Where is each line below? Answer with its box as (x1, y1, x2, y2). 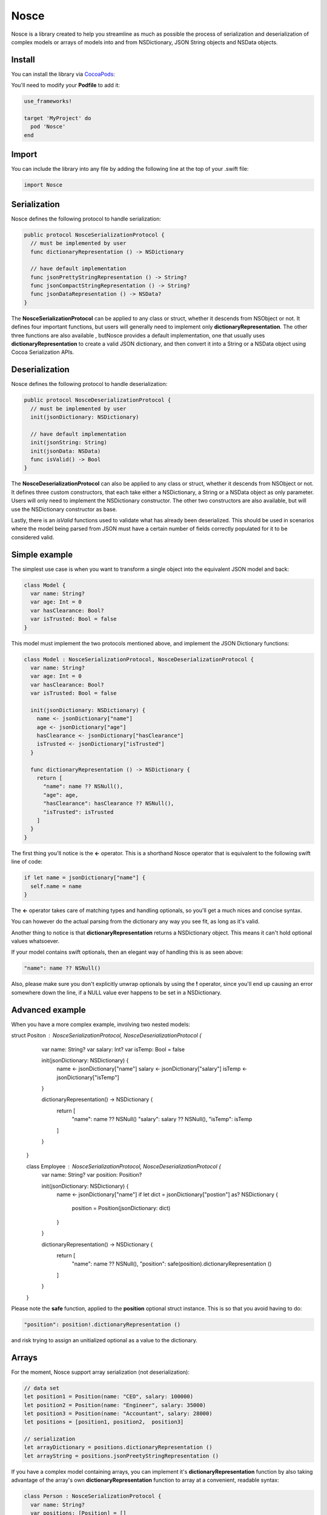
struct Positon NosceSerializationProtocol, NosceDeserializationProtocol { (11, 1032, 202, 1039)
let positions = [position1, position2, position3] (24, 1419, 184, 1425)
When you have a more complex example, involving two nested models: (11, 1021, 191, 1028)
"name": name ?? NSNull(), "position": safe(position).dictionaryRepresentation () (71, 1260, 272, 1268)
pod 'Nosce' (30, 123, 66, 130)
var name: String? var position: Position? (41, 1171, 142, 1179)
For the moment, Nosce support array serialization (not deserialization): (11, 1368, 190, 1376)
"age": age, (43, 791, 79, 798)
